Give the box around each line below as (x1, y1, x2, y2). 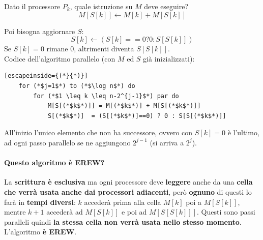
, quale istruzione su (70, 1, 133, 11)
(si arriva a (150, 137, 184, 147)
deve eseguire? (144, 1, 189, 11)
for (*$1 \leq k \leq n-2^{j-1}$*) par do (33, 92, 179, 100)
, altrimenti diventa (74, 43, 134, 54)
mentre (4, 206, 26, 217)
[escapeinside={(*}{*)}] (4, 72, 88, 80)
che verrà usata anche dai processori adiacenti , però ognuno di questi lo (4, 186, 252, 197)
